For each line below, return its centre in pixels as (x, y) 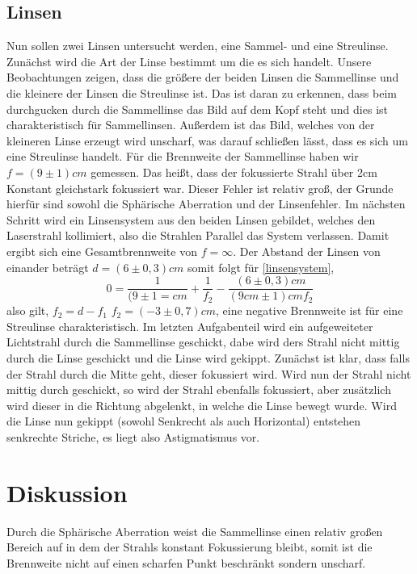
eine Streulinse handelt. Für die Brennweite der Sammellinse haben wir (183, 156)
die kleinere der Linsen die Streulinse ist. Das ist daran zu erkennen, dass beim (202, 92)
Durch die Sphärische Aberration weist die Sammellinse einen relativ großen (195, 531)
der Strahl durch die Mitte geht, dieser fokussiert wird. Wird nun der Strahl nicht (209, 373)
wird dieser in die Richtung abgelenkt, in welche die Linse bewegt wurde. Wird (202, 405)
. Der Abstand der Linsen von (307, 251)
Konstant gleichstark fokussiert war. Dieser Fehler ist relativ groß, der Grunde (200, 188)
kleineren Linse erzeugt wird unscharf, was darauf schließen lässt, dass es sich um (207, 140)
